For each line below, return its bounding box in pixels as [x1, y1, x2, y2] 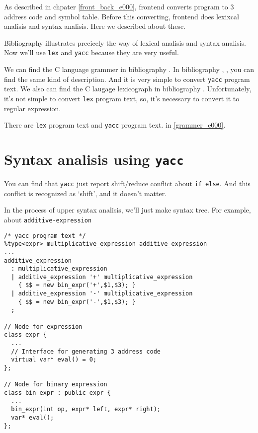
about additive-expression [4, 214, 92, 224]
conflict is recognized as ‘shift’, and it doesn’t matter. [4, 188, 167, 198]
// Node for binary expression [4, 381, 107, 388]
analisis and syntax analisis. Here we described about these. [4, 21, 185, 31]
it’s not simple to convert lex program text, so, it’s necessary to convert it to [4, 93, 240, 103]
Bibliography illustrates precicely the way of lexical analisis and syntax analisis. [4, 37, 246, 48]
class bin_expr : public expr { [4, 389, 111, 396]
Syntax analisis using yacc [4, 148, 184, 169]
